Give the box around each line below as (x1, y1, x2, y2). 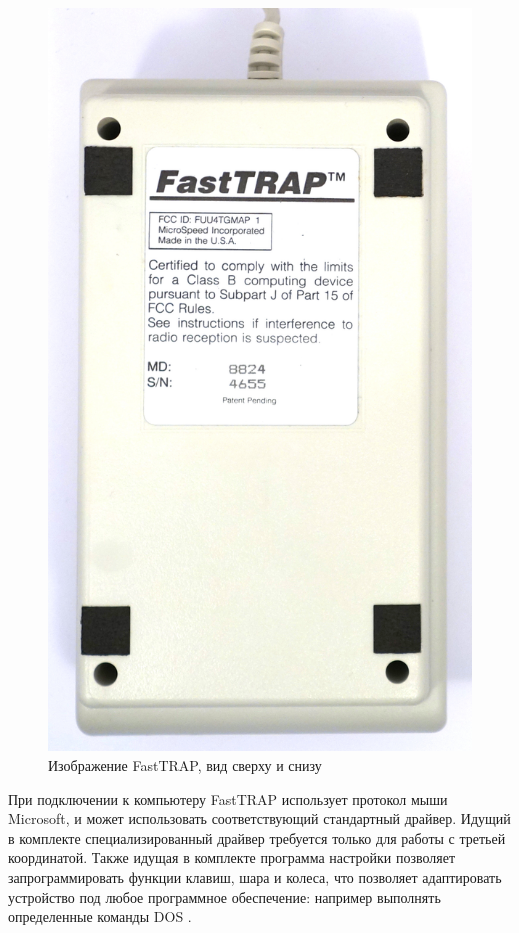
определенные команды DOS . (8, 906, 192, 927)
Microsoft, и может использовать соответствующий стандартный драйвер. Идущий (8, 808, 511, 829)
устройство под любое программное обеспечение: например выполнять (8, 886, 441, 907)
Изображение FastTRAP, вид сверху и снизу (48, 755, 322, 776)
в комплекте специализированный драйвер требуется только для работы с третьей (8, 827, 506, 848)
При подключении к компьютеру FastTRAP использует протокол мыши (8, 788, 448, 809)
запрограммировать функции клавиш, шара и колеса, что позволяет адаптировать (8, 867, 502, 887)
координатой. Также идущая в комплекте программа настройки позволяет (8, 847, 456, 868)
